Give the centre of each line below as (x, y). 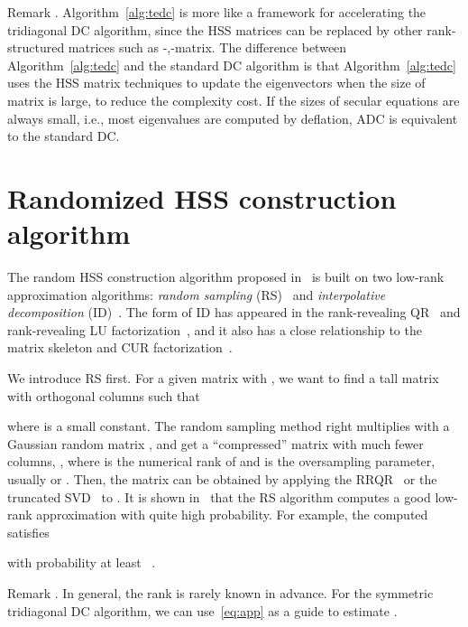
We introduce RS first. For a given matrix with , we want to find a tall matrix (223, 378)
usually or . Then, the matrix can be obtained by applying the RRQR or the (222, 479)
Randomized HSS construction (202, 197)
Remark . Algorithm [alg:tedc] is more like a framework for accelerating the (217, 12)
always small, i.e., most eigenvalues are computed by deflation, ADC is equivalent (233, 118)
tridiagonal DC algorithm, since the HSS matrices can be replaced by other (215, 29)
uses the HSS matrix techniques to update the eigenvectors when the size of (216, 83)
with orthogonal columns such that (104, 395)
